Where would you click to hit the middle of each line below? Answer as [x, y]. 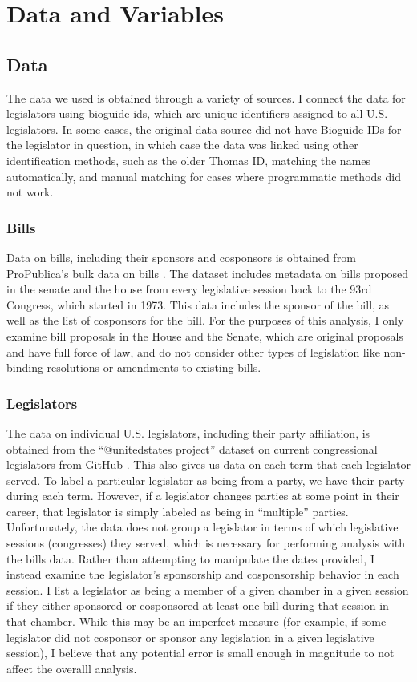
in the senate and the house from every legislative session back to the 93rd [189, 289]
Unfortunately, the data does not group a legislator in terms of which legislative [202, 527]
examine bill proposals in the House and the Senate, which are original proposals [205, 335]
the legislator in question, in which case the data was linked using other [182, 145]
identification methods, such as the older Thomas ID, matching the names [189, 160]
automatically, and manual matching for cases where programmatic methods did [204, 176]
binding [25, 367]
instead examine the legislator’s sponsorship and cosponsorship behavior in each [203, 574]
